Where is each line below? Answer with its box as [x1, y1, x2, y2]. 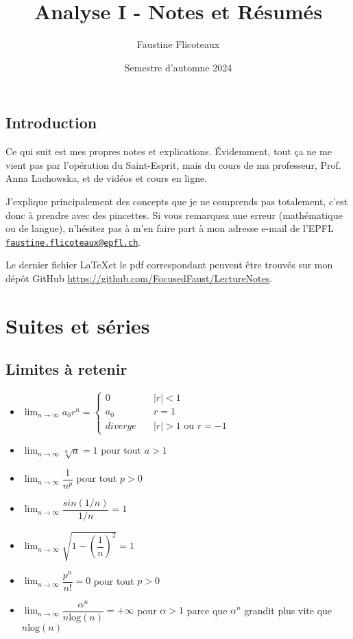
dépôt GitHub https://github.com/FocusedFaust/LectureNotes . [5, 270, 273, 285]
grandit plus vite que [244, 603, 332, 617]
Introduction [5, 112, 97, 133]
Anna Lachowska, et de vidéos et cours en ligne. [5, 171, 208, 185]
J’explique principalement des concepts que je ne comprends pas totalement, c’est [5, 194, 348, 208]
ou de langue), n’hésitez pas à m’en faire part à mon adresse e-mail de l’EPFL [5, 221, 334, 235]
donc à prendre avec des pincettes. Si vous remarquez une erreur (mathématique [5, 207, 343, 222]
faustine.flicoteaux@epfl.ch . [5, 234, 141, 248]
